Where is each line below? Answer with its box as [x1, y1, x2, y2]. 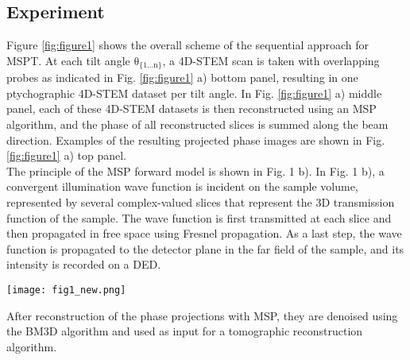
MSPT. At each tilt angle [6, 52, 130, 68]
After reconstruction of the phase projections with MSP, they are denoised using [6, 307, 398, 323]
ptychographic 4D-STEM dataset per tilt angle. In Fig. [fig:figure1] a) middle [6, 84, 382, 101]
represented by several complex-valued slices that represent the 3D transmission [6, 194, 395, 210]
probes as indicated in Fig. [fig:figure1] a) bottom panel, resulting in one [6, 69, 358, 86]
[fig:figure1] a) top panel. [6, 147, 126, 164]
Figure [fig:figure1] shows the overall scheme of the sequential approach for [6, 37, 369, 53]
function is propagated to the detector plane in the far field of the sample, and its [6, 240, 404, 257]
